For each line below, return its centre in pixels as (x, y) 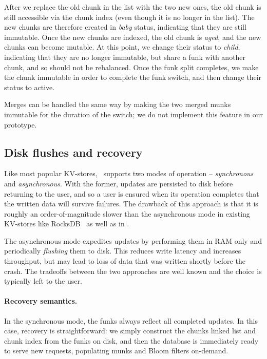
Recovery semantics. (41, 301)
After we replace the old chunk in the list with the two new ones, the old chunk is (133, 7)
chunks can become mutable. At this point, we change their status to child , (122, 47)
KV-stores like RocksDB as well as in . (67, 224)
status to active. (30, 87)
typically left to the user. (43, 281)
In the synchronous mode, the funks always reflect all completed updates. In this (131, 320)
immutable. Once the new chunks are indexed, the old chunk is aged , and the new (133, 37)
